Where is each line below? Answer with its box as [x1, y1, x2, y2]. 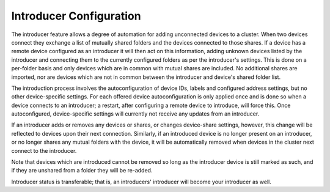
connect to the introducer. [11, 147, 77, 154]
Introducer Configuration [11, 9, 141, 23]
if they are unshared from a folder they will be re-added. [11, 167, 153, 174]
